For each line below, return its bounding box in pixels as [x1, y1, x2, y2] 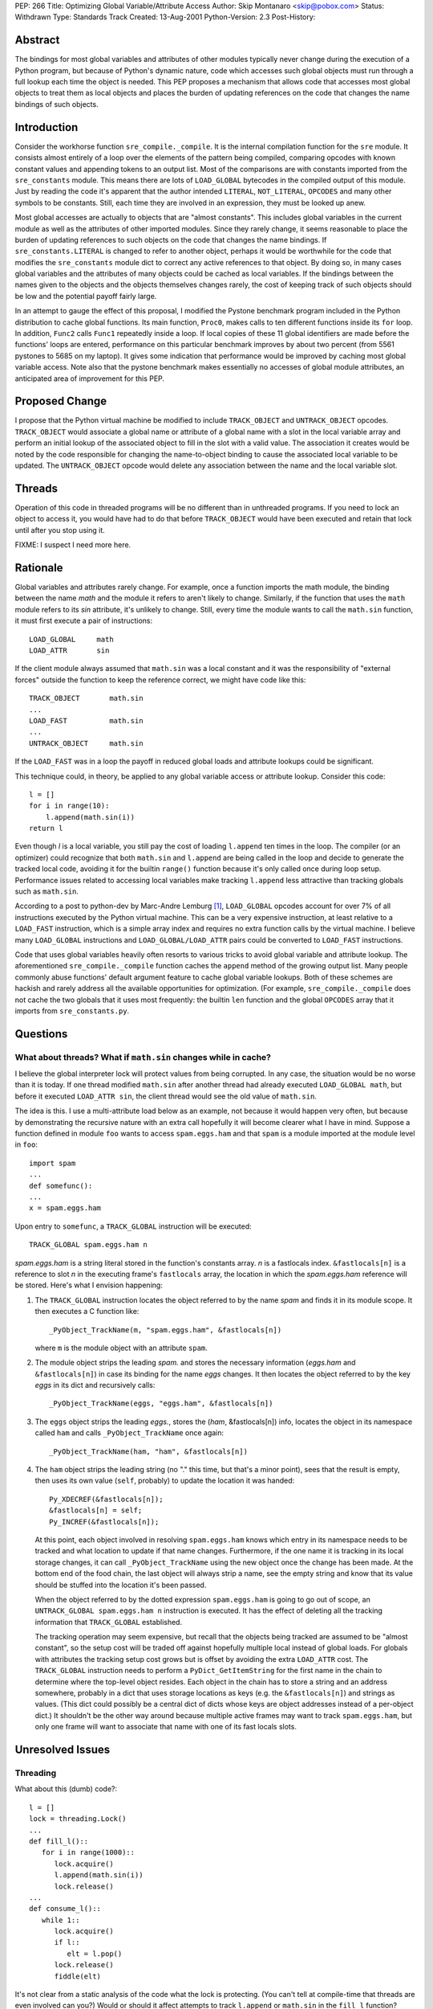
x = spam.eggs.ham [29, 1204, 102, 1213]
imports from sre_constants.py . [14, 1005, 130, 1016]
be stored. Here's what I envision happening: [14, 1280, 164, 1290]
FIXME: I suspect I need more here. [14, 540, 132, 550]
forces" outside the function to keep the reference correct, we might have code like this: [14, 675, 306, 685]
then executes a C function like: [34, 1307, 140, 1316]
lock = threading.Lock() [29, 1815, 127, 1823]
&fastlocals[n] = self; [49, 1506, 143, 1515]
